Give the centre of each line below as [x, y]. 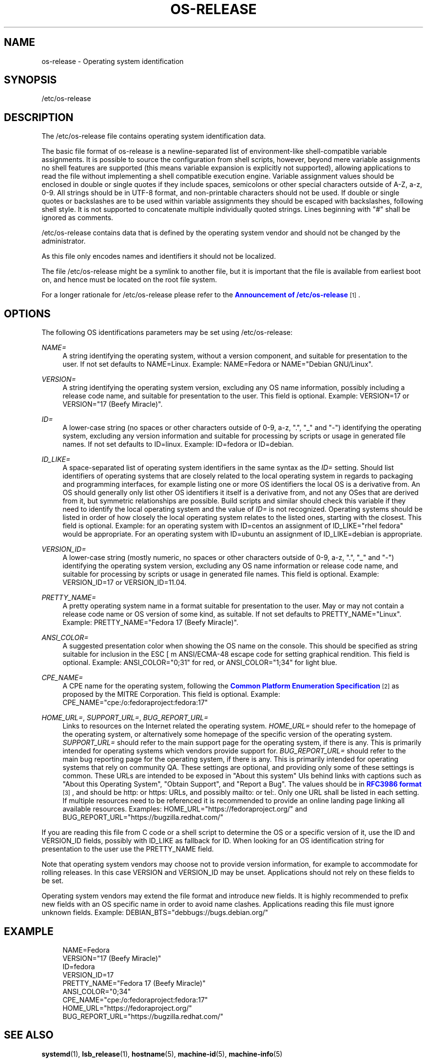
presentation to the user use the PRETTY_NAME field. [128, 849]
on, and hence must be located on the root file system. [129, 280]
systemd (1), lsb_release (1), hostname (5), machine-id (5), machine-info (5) [162, 1054]
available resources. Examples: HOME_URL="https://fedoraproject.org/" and [185, 809]
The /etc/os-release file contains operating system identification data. [154, 136]
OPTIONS [27, 313]
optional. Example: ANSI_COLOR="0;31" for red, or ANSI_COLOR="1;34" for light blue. [200, 663]
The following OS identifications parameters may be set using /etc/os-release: [167, 333]
